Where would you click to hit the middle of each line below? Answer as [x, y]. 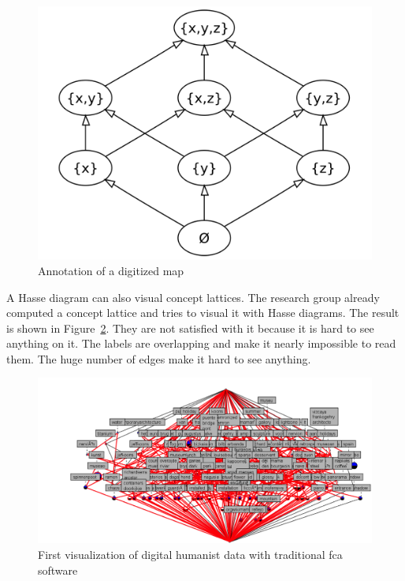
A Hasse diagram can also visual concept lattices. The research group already [193, 297]
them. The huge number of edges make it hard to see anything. [159, 358]
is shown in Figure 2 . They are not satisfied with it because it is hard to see [190, 328]
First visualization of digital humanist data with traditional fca [190, 554]
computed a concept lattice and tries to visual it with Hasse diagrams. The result [203, 313]
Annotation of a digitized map [111, 270]
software [58, 570]
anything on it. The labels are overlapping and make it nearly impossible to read [201, 343]
